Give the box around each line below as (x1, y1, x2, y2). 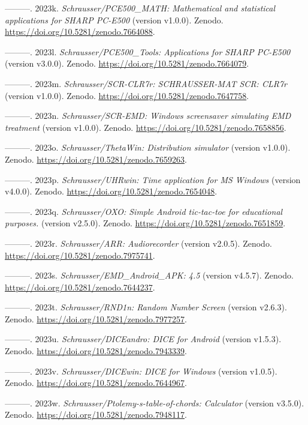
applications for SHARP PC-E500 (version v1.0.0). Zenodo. (5, 13, 224, 26)
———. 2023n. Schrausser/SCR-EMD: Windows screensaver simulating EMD (5, 109, 291, 122)
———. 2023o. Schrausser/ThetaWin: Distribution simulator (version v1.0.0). (5, 141, 291, 154)
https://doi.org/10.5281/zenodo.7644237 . (5, 280, 155, 293)
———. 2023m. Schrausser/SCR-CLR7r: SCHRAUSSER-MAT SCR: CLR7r (5, 77, 287, 89)
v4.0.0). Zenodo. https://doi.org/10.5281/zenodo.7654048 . (5, 185, 218, 197)
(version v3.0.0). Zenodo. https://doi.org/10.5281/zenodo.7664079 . (5, 57, 249, 70)
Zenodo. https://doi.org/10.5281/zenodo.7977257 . (5, 312, 187, 325)
